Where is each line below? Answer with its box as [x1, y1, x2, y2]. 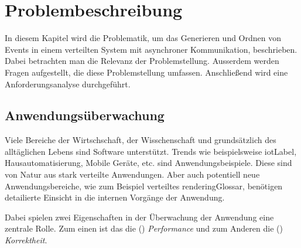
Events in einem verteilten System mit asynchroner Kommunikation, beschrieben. [5, 43, 297, 55]
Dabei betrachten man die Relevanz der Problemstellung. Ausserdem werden [5, 55, 279, 67]
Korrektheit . [5, 234, 47, 246]
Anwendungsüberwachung [5, 106, 165, 124]
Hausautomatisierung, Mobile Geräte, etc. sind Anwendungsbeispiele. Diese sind [5, 157, 292, 169]
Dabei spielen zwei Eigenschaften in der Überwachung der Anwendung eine [5, 210, 274, 223]
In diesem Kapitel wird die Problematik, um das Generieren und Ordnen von [5, 32, 282, 44]
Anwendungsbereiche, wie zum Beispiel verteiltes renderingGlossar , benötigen [5, 179, 283, 192]
